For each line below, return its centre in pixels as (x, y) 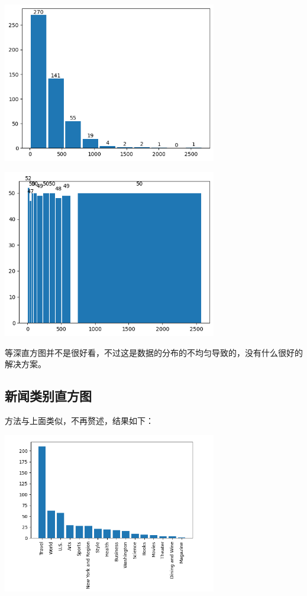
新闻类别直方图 (48, 396)
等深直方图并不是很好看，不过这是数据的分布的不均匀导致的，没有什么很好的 (154, 352)
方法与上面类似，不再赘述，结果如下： (79, 420)
